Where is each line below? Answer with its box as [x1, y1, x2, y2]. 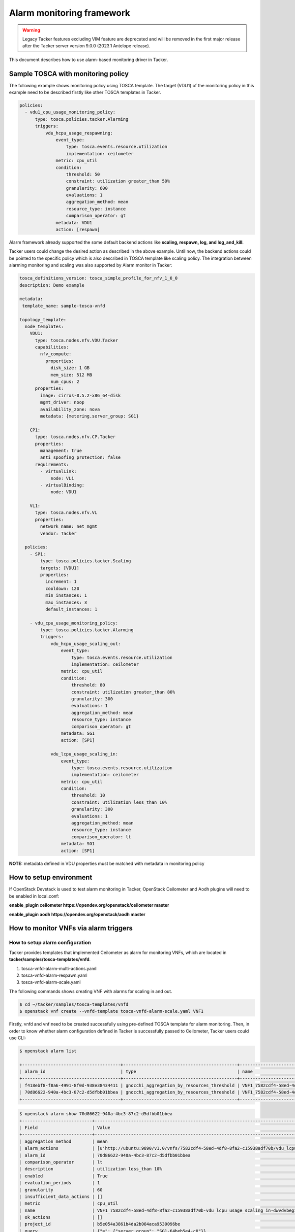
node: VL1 [50, 476, 74, 481]
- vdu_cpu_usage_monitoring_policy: [29, 620, 118, 626]
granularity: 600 [66, 185, 108, 191]
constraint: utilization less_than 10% [71, 799, 168, 805]
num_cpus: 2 [50, 379, 80, 384]
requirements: [35, 461, 69, 467]
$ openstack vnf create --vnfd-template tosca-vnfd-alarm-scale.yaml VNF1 [19, 1008, 204, 1014]
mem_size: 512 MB [50, 372, 92, 377]
